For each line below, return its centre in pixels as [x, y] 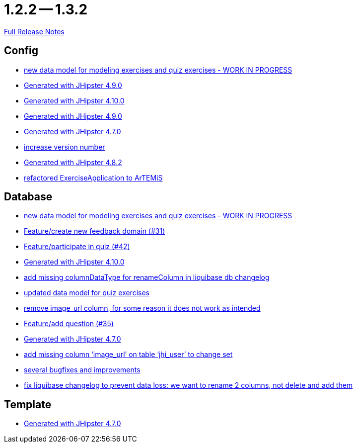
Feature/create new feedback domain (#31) [95, 231]
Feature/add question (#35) [69, 324]
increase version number [65, 147]
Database [28, 197]
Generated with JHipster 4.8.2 [73, 162]
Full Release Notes [34, 31]
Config [21, 51]
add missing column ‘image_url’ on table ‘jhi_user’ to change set [128, 355]
